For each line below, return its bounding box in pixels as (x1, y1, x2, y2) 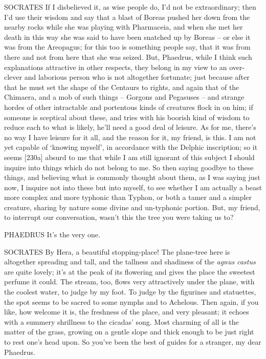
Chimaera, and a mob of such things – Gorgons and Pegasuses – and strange (4, 92, 245, 102)
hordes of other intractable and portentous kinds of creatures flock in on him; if (4, 101, 253, 112)
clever (4, 72, 23, 82)
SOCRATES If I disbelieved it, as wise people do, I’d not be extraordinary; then (4, 2, 256, 12)
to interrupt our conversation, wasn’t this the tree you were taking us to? (4, 212, 234, 222)
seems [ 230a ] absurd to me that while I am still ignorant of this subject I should (4, 151, 255, 162)
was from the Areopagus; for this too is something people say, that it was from (4, 41, 251, 52)
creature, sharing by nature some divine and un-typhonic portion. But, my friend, (4, 201, 260, 212)
